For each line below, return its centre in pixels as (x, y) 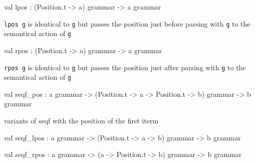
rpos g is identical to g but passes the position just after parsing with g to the (125, 67)
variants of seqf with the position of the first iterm (81, 120)
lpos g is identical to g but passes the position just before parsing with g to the (127, 23)
